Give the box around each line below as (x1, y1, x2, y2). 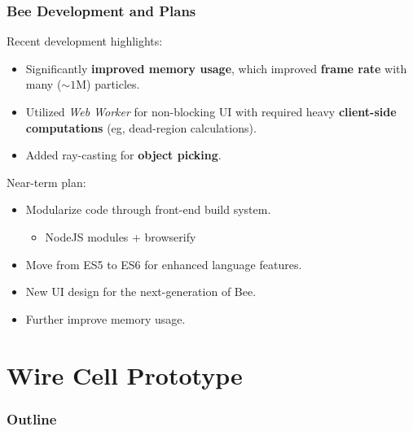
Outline (7, 408, 57, 429)
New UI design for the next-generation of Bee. (25, 283, 257, 300)
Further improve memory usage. (25, 310, 186, 327)
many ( (25, 76, 62, 93)
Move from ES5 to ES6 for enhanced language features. (25, 255, 302, 272)
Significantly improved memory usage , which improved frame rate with (25, 59, 407, 76)
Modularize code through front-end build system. (25, 201, 271, 218)
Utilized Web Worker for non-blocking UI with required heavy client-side (25, 103, 397, 120)
